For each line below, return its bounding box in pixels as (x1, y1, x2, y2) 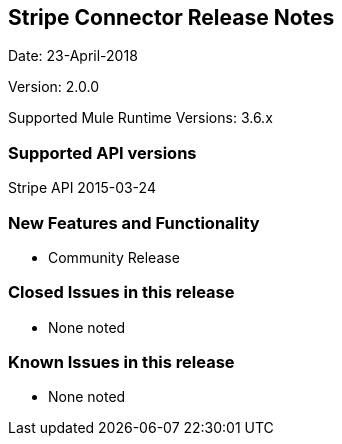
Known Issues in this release (8, 352, 235, 373)
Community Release (48, 248, 180, 266)
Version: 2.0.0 (8, 78, 99, 96)
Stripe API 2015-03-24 (8, 179, 156, 197)
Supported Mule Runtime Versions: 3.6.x (8, 109, 273, 127)
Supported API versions (8, 142, 197, 163)
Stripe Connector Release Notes (8, 5, 335, 30)
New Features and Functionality (8, 212, 260, 233)
